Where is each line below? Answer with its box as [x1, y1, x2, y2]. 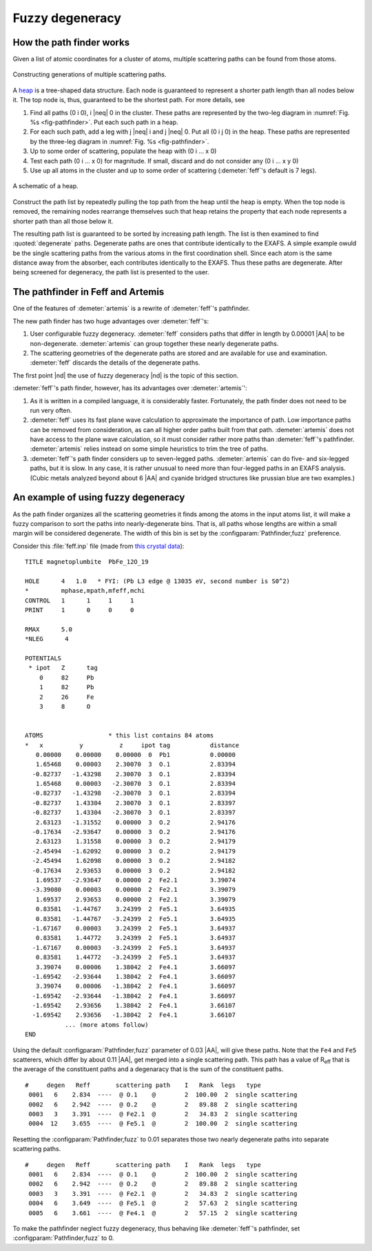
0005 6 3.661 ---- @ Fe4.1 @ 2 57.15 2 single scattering [28, 1209, 298, 1217]
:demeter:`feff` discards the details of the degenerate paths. [30, 358, 200, 367]
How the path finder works [12, 37, 130, 48]
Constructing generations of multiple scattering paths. [12, 70, 167, 79]
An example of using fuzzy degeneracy [12, 491, 185, 503]
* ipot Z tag [28, 664, 98, 672]
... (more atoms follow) [64, 1021, 149, 1028]
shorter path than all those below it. [12, 217, 114, 225]
